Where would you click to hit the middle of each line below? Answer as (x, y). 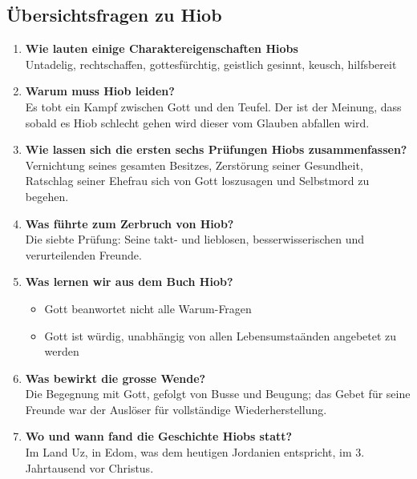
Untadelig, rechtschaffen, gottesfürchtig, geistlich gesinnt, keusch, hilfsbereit (211, 64)
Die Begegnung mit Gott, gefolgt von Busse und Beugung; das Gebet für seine (218, 394)
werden (62, 351)
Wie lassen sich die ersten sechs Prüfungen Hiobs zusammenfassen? (216, 149)
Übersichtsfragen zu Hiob (114, 15)
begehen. (47, 196)
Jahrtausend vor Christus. (89, 467)
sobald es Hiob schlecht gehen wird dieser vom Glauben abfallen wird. (197, 122)
